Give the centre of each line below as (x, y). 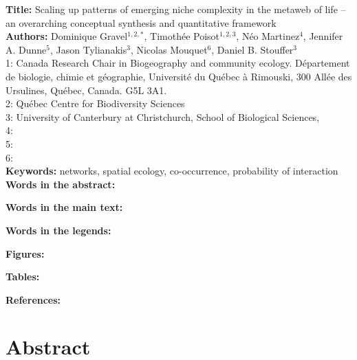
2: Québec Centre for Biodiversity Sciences (95, 103)
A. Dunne (26, 49)
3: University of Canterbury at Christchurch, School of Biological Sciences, (163, 116)
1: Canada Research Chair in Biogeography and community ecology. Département (178, 63)
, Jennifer (323, 36)
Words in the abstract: (61, 184)
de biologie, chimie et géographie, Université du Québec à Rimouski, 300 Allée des (179, 76)
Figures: (25, 253)
